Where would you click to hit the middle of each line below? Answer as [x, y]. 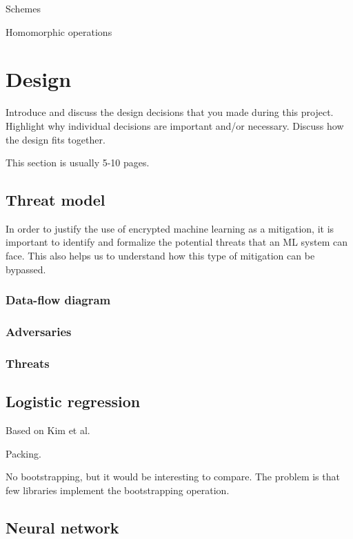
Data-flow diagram [58, 300]
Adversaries [39, 332]
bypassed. [26, 269]
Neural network [62, 527]
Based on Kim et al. [48, 430]
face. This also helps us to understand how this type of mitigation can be [160, 256]
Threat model [56, 200]
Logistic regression [73, 401]
